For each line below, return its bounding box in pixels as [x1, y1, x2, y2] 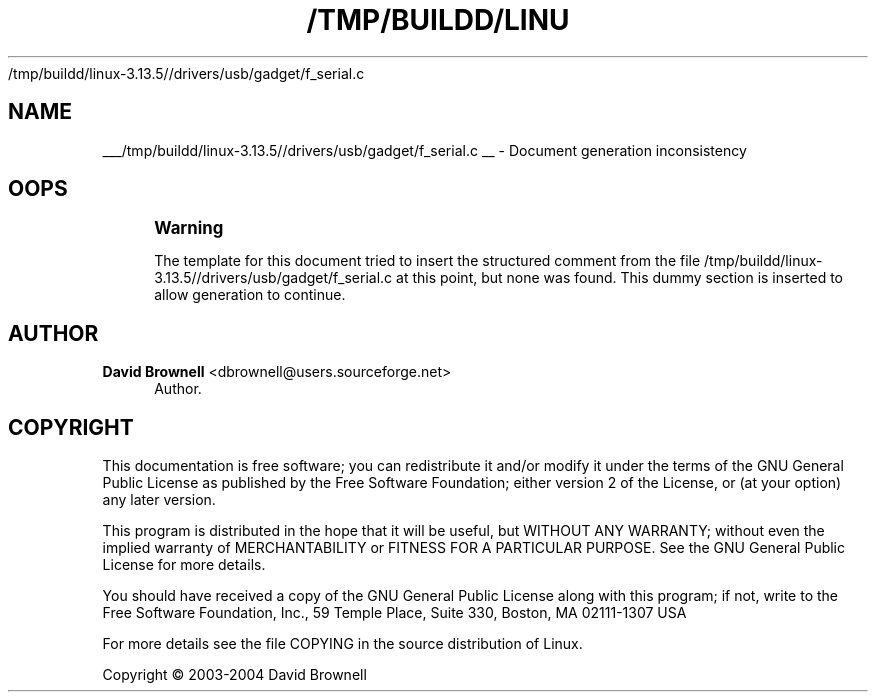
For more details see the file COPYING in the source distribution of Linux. [102, 635, 583, 653]
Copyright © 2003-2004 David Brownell [102, 666, 367, 684]
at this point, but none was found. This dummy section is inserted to [396, 269, 844, 287]
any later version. [102, 491, 216, 509]
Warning [154, 218, 224, 239]
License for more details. [102, 556, 266, 574]
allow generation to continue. [154, 286, 346, 304]
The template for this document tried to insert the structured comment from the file [154, 252, 701, 270]
